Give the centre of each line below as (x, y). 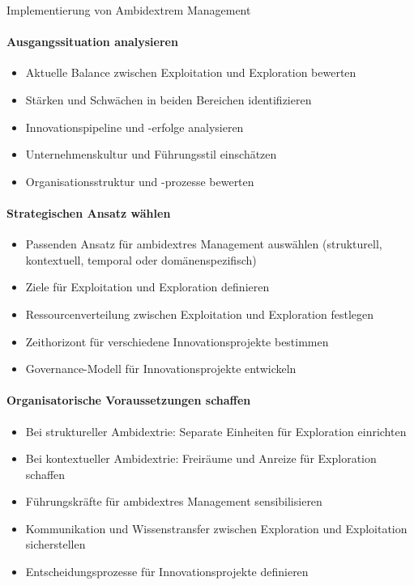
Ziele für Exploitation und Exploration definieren (147, 287)
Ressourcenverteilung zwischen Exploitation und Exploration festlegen (200, 314)
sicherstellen (55, 544)
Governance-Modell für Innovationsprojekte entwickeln (161, 369)
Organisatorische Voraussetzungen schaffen (129, 400)
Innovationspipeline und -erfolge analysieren (134, 127)
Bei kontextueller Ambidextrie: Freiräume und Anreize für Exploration (201, 458)
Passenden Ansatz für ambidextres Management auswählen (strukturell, (204, 244)
